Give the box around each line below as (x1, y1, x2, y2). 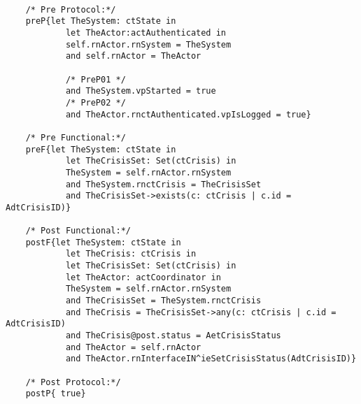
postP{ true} (25, 389, 86, 399)
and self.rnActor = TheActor (65, 51, 201, 62)
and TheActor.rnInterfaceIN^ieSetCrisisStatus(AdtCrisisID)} (65, 354, 357, 364)
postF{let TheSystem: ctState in (25, 237, 181, 247)
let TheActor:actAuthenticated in (65, 27, 226, 38)
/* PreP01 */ (65, 74, 126, 85)
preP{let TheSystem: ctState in (25, 16, 176, 27)
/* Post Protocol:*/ (25, 377, 121, 387)
